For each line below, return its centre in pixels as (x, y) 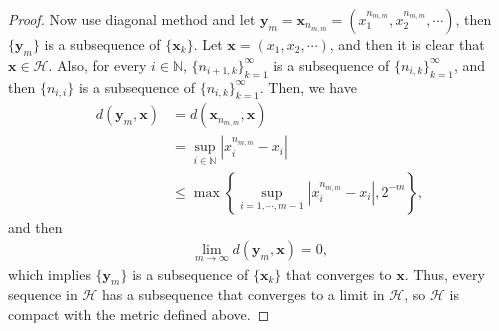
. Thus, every (444, 273)
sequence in (43, 294)
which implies (49, 273)
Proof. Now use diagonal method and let (132, 19)
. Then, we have (308, 86)
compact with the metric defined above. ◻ (139, 313)
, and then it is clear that (407, 44)
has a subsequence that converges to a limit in (243, 294)
